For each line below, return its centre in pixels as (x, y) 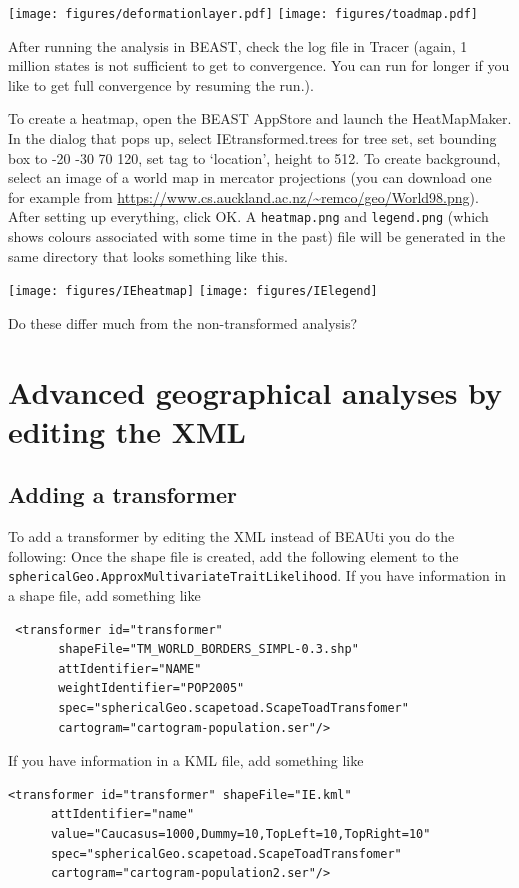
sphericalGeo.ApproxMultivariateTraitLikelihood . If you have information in (257, 575)
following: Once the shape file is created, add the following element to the (233, 555)
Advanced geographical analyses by (255, 391)
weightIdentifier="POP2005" (151, 688)
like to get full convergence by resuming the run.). (161, 84)
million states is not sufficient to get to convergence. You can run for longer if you (259, 65)
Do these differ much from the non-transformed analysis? (183, 322)
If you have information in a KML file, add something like (186, 760)
